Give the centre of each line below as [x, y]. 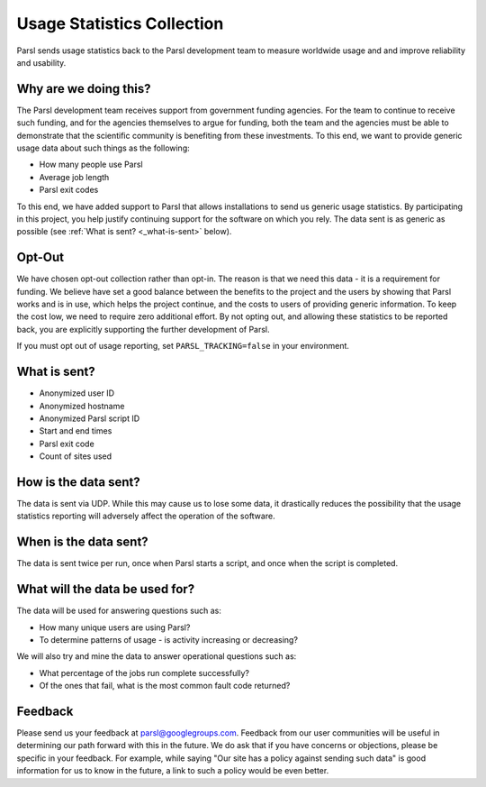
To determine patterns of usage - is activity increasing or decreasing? [169, 639]
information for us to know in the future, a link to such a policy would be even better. [173, 771]
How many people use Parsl [91, 165]
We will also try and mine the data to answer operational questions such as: [157, 656]
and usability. [41, 62]
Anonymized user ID [77, 393]
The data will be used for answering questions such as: [119, 611]
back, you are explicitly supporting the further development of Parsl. [143, 329]
